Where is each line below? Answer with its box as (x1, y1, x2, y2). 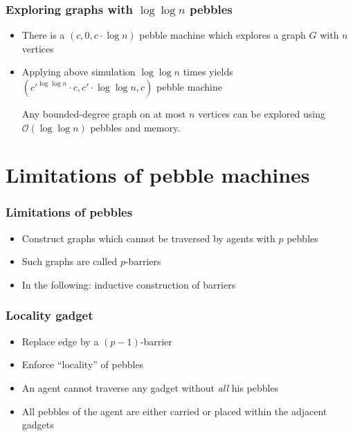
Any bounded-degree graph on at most (21, 107, 186, 120)
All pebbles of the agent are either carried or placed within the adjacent (21, 403, 327, 418)
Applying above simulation (21, 64, 136, 79)
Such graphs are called (21, 254, 118, 269)
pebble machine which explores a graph (139, 28, 306, 42)
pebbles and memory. (90, 120, 181, 134)
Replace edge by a (21, 334, 99, 348)
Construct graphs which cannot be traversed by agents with (21, 230, 275, 245)
